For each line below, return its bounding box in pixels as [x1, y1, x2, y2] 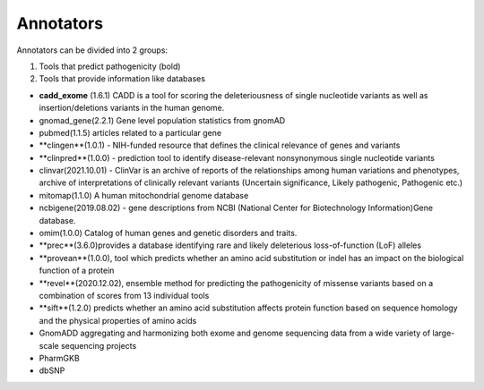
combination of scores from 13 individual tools [39, 290, 210, 301]
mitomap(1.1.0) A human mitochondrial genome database [39, 190, 249, 200]
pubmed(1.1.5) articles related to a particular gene [39, 127, 222, 138]
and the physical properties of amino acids [39, 315, 197, 326]
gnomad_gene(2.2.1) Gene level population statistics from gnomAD [39, 114, 286, 125]
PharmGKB [39, 352, 80, 363]
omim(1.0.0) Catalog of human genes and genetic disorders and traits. [39, 228, 298, 239]
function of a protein [39, 265, 115, 276]
